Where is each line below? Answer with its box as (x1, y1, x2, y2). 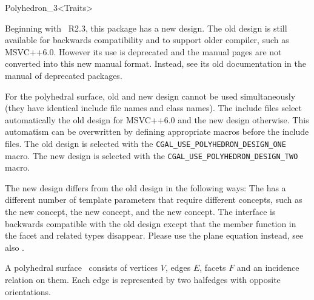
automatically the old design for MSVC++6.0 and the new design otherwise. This (5, 113, 309, 126)
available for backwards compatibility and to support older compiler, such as (5, 33, 289, 46)
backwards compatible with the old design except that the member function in (5, 217, 296, 230)
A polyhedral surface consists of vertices (5, 261, 158, 274)
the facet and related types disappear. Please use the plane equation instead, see (5, 229, 304, 242)
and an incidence (236, 261, 299, 274)
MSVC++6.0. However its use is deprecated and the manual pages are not (5, 45, 282, 58)
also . (5, 240, 24, 253)
